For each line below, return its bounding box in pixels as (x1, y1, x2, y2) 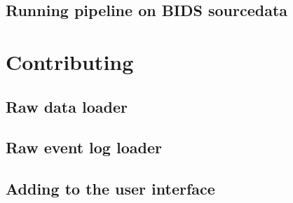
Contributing (6, 47, 134, 76)
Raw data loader (6, 95, 128, 117)
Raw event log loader (6, 136, 162, 158)
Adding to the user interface (6, 178, 215, 199)
